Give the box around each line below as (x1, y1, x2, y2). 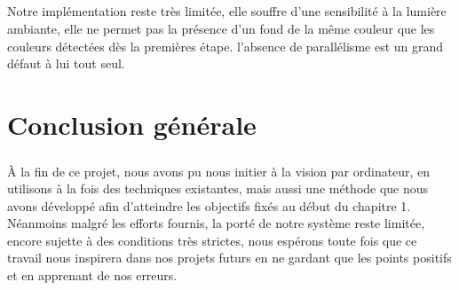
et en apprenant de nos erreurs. (7, 266, 178, 285)
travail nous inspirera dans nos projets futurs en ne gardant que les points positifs (7, 248, 452, 267)
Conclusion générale (7, 106, 257, 142)
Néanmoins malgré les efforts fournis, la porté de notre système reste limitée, (7, 214, 425, 232)
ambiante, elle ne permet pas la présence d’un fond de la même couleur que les (7, 19, 435, 37)
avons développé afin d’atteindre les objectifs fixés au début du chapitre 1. (7, 196, 411, 215)
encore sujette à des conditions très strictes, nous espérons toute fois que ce (7, 231, 417, 249)
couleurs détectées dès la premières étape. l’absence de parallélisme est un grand (7, 36, 444, 55)
